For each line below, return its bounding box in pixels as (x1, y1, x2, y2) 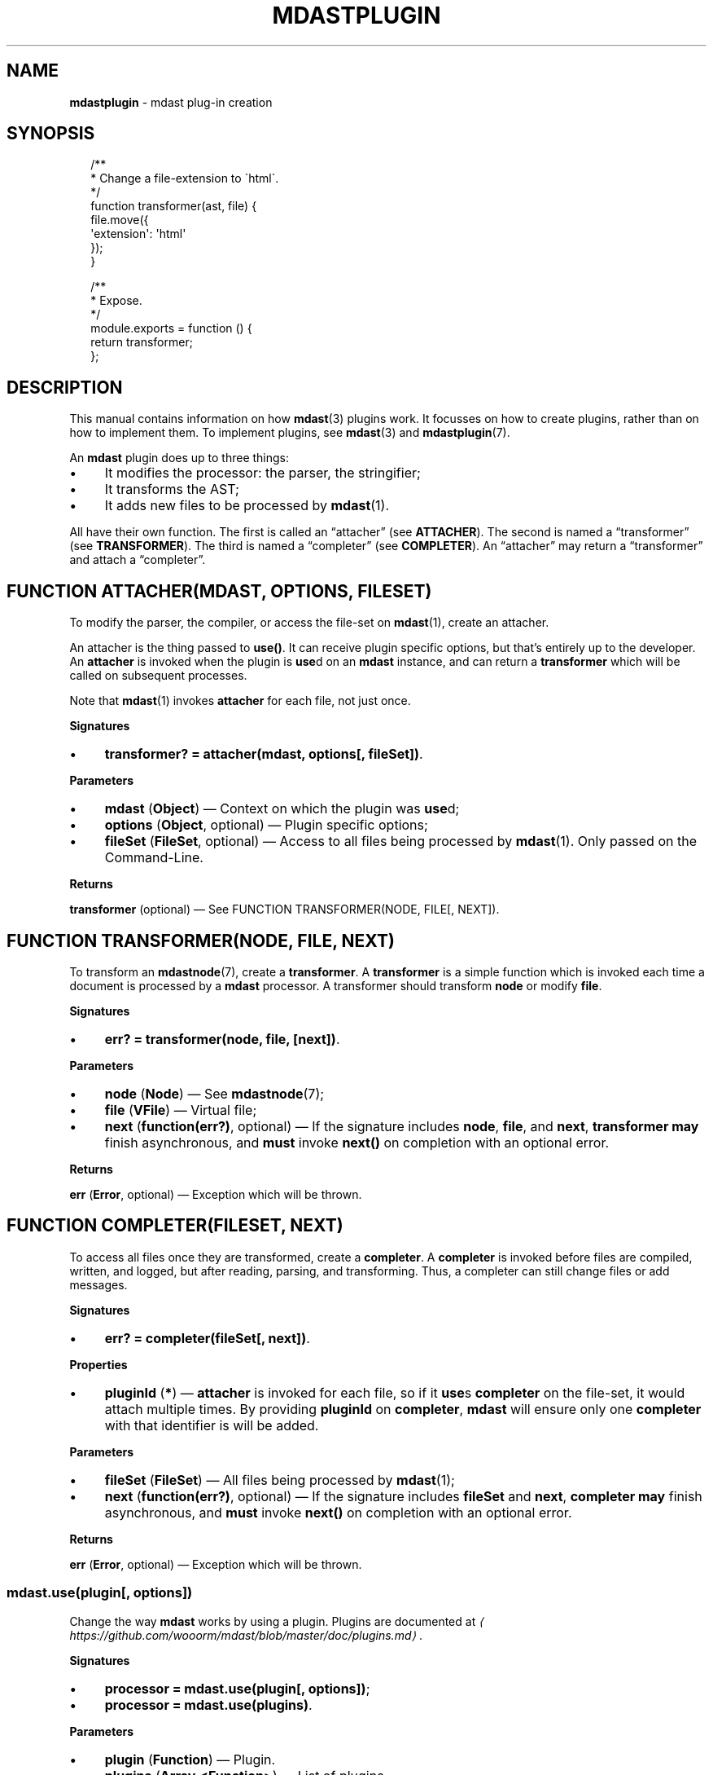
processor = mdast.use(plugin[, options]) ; (104, 1680, 370, 1697)
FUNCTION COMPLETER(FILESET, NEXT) (7, 1215, 343, 1236)
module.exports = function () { (90, 321, 252, 336)
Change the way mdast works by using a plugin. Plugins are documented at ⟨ (69, 1614, 483, 1628)
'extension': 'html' (90, 227, 186, 241)
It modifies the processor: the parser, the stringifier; (104, 465, 421, 482)
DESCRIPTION (7, 377, 123, 398)
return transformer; (90, 335, 193, 350)
